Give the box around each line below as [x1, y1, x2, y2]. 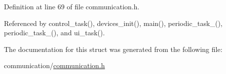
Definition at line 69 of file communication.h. [4, 1, 140, 11]
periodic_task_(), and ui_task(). [4, 27, 105, 38]
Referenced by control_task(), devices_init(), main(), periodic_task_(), [4, 18, 223, 28]
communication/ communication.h [4, 60, 105, 71]
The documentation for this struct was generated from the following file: [4, 44, 223, 54]
